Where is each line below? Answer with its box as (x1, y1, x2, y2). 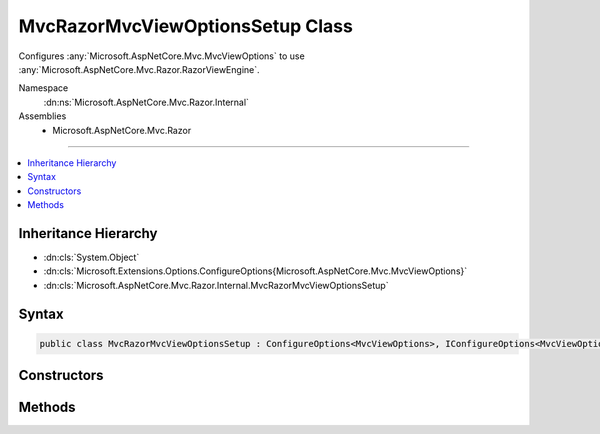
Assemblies (18, 110, 67, 122)
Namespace (18, 82, 69, 94)
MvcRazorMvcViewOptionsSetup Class (18, 15, 354, 37)
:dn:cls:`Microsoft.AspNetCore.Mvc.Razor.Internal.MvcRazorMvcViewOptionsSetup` (43, 279, 389, 291)
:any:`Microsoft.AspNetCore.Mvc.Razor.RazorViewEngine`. (18, 63, 260, 75)
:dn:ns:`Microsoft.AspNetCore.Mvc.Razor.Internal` (43, 96, 250, 108)
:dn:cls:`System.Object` (43, 251, 140, 263)
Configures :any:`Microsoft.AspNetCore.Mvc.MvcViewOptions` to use (18, 50, 305, 62)
